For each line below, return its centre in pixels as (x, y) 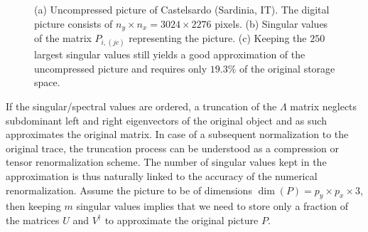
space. (47, 82)
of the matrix (63, 38)
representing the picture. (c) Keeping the (218, 38)
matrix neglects (324, 106)
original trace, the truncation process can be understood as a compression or (172, 148)
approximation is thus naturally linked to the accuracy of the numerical (162, 175)
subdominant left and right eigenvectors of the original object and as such (166, 120)
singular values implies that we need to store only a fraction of (212, 206)
